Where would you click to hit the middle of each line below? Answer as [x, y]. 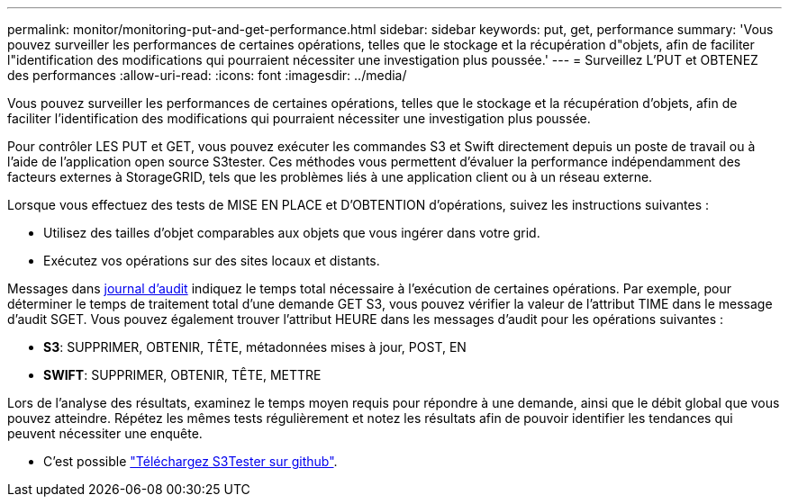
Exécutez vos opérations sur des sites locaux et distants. [212, 261]
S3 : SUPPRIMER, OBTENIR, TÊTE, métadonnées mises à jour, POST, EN [255, 347]
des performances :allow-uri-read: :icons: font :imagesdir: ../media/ [207, 75]
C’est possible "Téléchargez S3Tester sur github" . [190, 461]
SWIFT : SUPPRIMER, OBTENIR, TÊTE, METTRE [182, 375]
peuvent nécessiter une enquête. [105, 433]
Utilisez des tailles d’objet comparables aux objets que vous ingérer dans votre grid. [292, 233]
